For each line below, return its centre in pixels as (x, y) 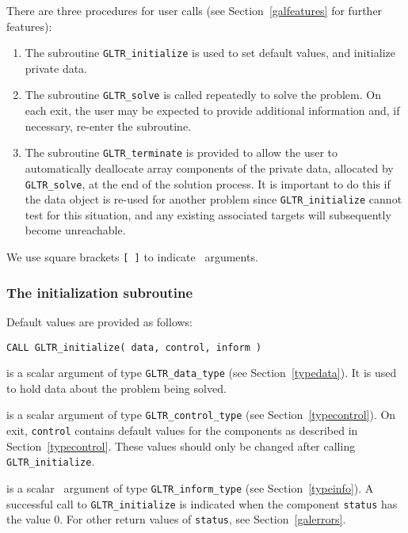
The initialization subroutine (100, 292)
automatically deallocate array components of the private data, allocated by (209, 168)
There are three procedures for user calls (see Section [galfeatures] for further (194, 10)
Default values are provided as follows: (100, 321)
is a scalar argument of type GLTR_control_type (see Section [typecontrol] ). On (201, 415)
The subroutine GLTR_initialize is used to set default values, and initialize (210, 53)
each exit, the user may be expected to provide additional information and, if (212, 110)
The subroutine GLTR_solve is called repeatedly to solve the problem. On (203, 95)
